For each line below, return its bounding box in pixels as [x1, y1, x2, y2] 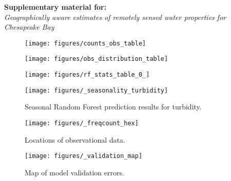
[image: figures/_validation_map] [25, 152, 143, 160]
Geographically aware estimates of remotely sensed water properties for [4, 11, 226, 22]
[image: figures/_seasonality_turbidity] [25, 86, 168, 94]
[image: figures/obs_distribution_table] [25, 55, 168, 63]
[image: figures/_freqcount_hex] [25, 120, 139, 127]
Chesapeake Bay [4, 21, 54, 32]
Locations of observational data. [25, 134, 126, 145]
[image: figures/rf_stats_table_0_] [25, 71, 150, 79]
